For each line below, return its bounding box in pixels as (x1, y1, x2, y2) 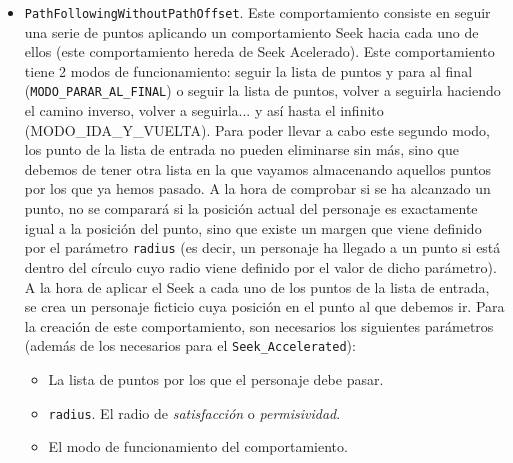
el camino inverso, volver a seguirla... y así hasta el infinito (24, 100, 384, 121)
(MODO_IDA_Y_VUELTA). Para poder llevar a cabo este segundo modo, (24, 119, 491, 140)
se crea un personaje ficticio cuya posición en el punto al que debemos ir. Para (24, 296, 505, 317)
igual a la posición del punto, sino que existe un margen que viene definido (24, 217, 482, 238)
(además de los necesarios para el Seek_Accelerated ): (24, 335, 356, 356)
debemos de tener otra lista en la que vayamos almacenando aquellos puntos (24, 158, 492, 179)
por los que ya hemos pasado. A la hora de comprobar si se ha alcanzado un (24, 178, 491, 199)
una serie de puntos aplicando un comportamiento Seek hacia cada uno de (24, 21, 479, 42)
